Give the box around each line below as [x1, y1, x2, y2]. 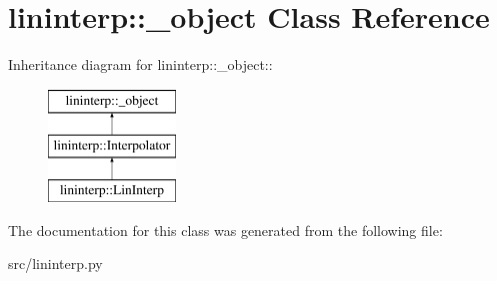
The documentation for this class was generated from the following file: [8, 219, 443, 240]
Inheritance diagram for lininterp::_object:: [8, 54, 273, 75]
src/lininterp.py [8, 253, 103, 274]
